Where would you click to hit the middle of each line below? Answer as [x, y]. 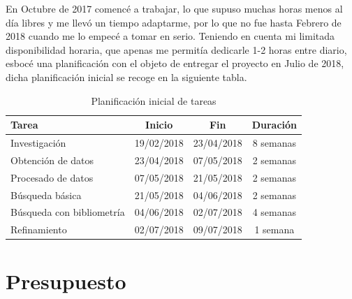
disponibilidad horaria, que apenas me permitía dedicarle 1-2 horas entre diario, [176, 49]
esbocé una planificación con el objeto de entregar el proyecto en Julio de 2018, [175, 63]
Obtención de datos [52, 160]
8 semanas [274, 143]
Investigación [38, 143]
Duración [274, 125]
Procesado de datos [52, 177]
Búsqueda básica [46, 195]
